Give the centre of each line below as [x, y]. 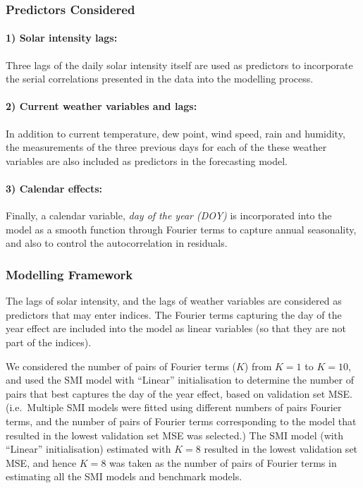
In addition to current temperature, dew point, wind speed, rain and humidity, [176, 133]
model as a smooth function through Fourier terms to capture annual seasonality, [181, 229]
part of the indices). [49, 342]
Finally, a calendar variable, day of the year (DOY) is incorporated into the [169, 215]
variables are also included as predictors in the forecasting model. [147, 160]
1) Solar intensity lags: [62, 38]
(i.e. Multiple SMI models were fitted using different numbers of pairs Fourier [174, 407]
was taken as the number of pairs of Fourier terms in [223, 462]
